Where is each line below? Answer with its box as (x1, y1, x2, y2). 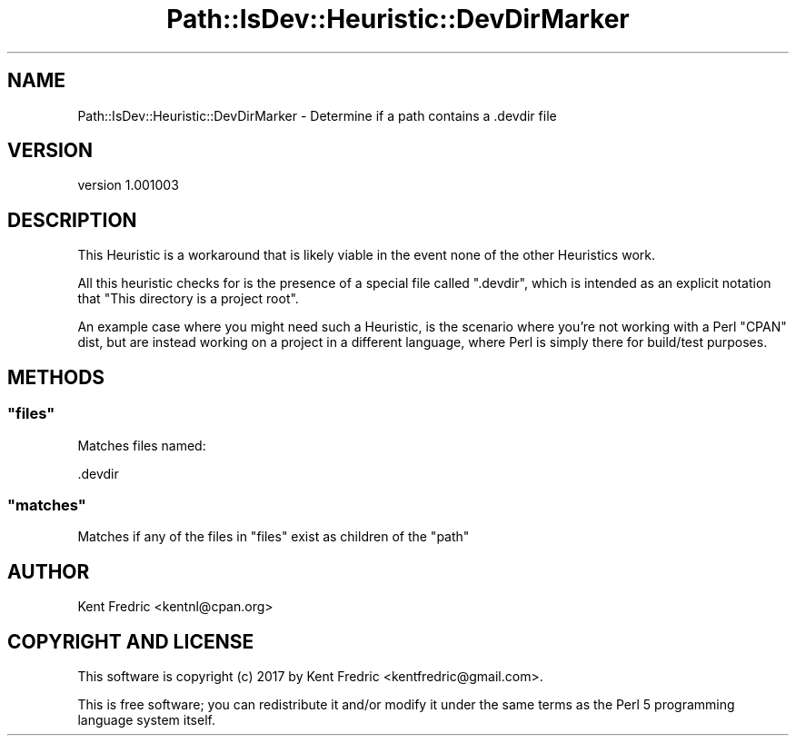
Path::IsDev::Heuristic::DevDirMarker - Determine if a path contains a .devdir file (77, 107, 557, 124)
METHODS (7, 365, 105, 389)
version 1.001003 (77, 177, 179, 193)
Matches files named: (77, 437, 206, 453)
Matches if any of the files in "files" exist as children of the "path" (77, 529, 470, 545)
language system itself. (77, 711, 215, 728)
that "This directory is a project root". (77, 291, 299, 307)
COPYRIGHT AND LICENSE (7, 629, 254, 653)
